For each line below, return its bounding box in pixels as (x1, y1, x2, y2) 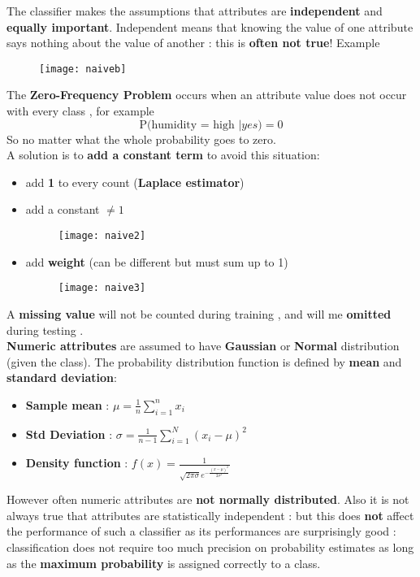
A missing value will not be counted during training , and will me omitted (6, 305, 392, 322)
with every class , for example (6, 102, 154, 119)
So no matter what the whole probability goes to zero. (6, 130, 276, 147)
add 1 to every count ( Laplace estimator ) (25, 173, 245, 190)
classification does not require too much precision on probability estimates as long (6, 539, 414, 556)
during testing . (6, 321, 84, 338)
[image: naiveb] (39, 63, 127, 75)
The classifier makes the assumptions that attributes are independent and (6, 2, 383, 19)
